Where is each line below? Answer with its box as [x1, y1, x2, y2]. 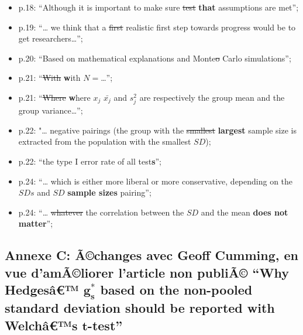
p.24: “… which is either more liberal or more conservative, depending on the [18, 175, 293, 187]
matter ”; [18, 217, 53, 230]
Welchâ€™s [5, 316, 78, 334]
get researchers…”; [18, 32, 83, 45]
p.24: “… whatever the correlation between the [18, 206, 184, 218]
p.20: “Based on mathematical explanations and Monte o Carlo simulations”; [18, 52, 291, 64]
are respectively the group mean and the [139, 91, 285, 103]
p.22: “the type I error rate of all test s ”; [18, 155, 161, 167]
